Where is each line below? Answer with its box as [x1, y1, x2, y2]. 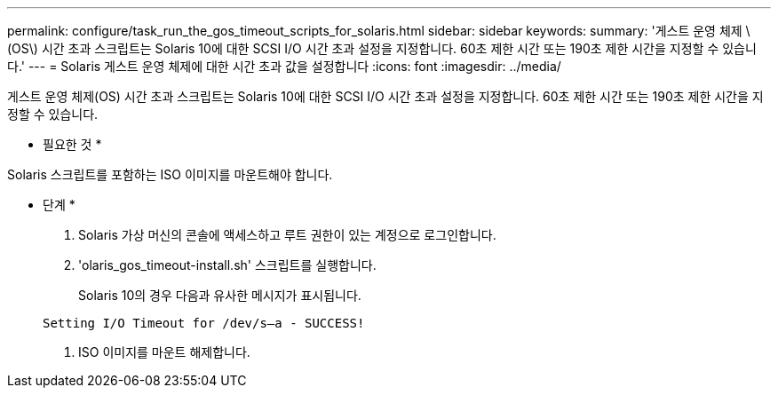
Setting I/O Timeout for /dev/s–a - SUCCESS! [43, 316, 365, 330]
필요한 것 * [43, 137, 102, 152]
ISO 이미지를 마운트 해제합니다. [78, 344, 250, 359]
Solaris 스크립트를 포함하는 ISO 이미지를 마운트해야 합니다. [7, 167, 333, 182]
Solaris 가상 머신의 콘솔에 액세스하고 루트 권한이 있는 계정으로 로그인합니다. [78, 227, 496, 242]
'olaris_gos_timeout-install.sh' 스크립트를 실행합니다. [78, 257, 377, 273]
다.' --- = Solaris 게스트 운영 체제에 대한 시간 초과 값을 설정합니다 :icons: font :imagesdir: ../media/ [7, 59, 561, 74]
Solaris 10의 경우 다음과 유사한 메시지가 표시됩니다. [78, 288, 361, 303]
